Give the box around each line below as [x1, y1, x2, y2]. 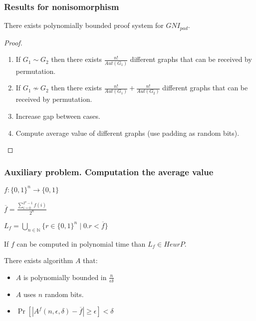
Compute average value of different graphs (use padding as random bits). [15, 127, 240, 138]
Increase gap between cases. [15, 111, 100, 121]
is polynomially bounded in [23, 272, 107, 282]
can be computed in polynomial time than [16, 238, 146, 249]
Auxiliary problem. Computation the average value [4, 165, 214, 178]
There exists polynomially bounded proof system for [4, 20, 164, 30]
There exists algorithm [4, 255, 73, 266]
